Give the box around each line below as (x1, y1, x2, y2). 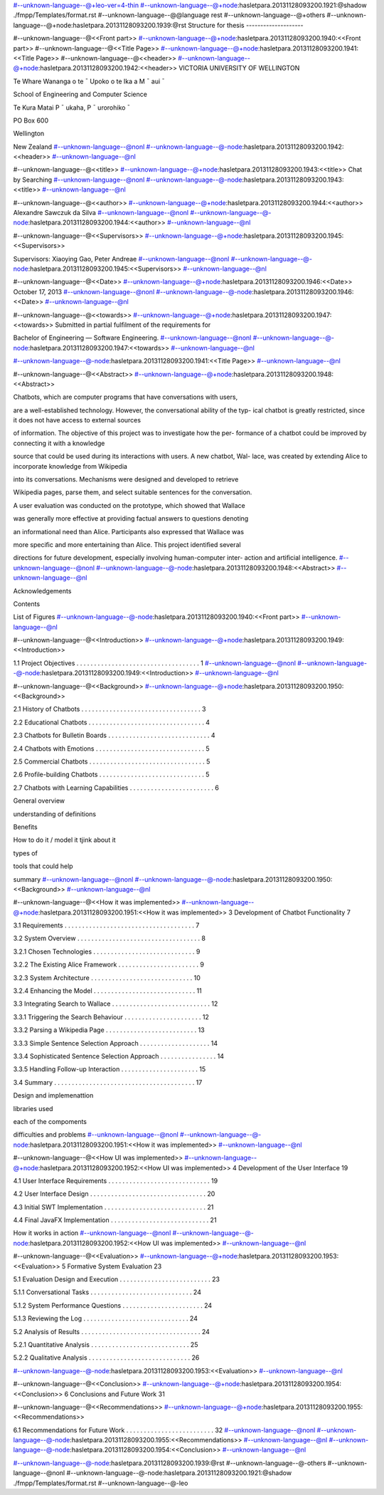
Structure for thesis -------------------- (188, 21, 304, 29)
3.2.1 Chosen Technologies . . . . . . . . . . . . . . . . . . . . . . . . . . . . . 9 (13, 947, 201, 956)
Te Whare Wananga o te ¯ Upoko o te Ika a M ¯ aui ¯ (13, 77, 165, 85)
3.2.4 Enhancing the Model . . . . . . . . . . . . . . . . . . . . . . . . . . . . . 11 (13, 986, 202, 995)
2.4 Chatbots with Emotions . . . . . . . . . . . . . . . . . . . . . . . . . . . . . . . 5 (13, 744, 210, 753)
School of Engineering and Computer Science (13, 90, 147, 99)
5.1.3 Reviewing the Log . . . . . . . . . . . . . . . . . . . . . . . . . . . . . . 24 (13, 1314, 198, 1323)
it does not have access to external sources (13, 416, 142, 424)
